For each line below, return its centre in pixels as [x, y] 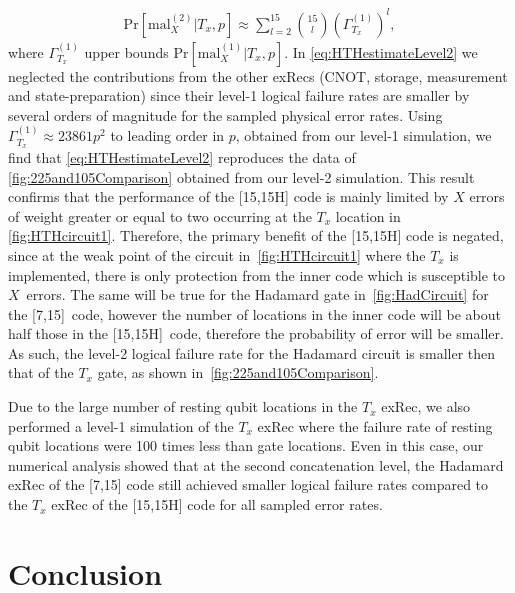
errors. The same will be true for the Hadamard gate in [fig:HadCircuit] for [257, 294]
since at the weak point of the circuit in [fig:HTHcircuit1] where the [217, 254]
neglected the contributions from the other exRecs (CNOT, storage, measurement [258, 75]
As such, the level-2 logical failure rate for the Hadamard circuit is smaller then [252, 352]
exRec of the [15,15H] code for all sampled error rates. [217, 504]
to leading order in [167, 135]
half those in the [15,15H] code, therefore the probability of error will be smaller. [256, 333]
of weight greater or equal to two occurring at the [160, 215]
